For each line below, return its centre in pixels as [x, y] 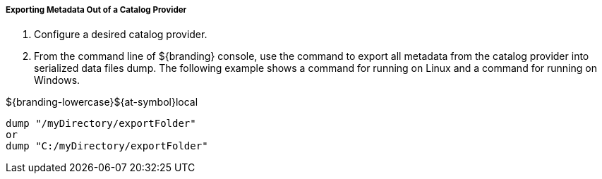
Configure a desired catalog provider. [121, 35]
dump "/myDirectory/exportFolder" [101, 124]
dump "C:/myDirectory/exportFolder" [107, 146]
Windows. [57, 80]
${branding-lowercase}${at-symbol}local [102, 102]
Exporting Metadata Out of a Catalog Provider [96, 10]
